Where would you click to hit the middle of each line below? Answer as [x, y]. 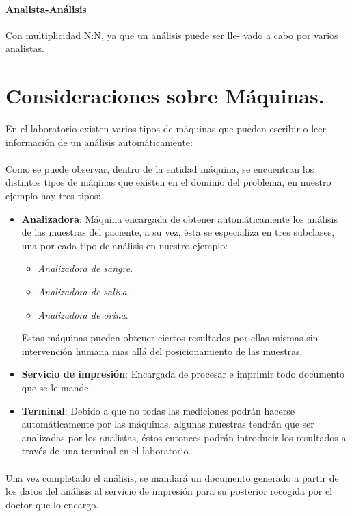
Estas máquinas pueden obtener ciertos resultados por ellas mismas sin [170, 337]
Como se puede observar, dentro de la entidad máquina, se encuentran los [160, 168]
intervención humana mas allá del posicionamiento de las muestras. [162, 351]
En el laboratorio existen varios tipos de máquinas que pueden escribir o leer [166, 128]
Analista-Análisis [46, 9]
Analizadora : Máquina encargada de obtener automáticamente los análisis [180, 218]
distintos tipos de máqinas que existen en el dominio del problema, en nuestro [168, 182]
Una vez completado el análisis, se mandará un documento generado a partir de [172, 477]
